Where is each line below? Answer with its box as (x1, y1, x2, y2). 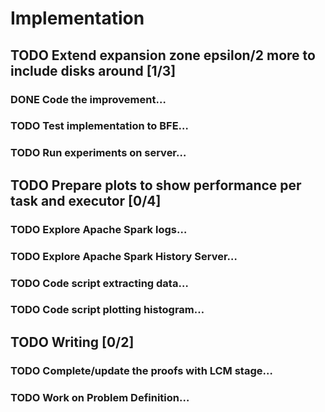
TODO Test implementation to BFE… (10, 119, 190, 133)
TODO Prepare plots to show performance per (10, 177, 302, 194)
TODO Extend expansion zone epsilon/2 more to (10, 47, 316, 64)
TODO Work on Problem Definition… (10, 390, 190, 404)
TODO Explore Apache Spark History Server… (10, 249, 238, 263)
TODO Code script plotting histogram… (10, 303, 205, 317)
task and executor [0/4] (10, 192, 162, 209)
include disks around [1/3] (10, 62, 177, 79)
